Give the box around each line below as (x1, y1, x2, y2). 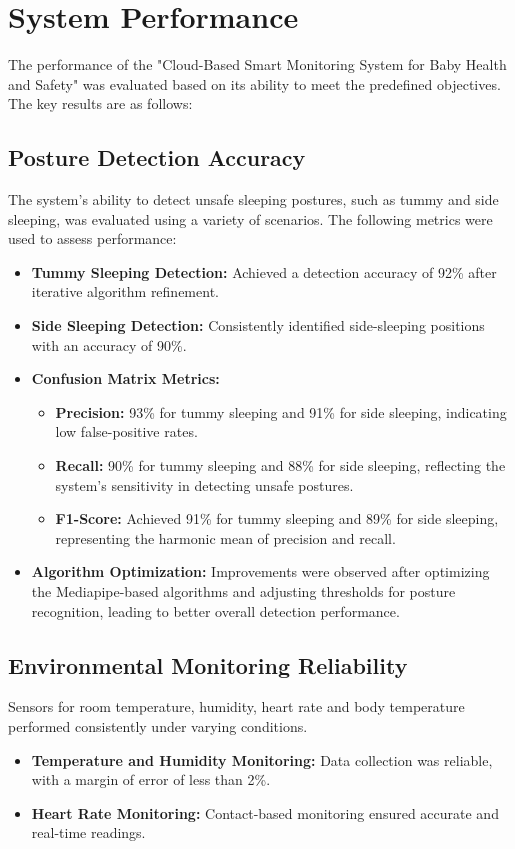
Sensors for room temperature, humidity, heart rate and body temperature (8, 696, 465, 717)
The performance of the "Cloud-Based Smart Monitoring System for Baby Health (8, 54, 507, 75)
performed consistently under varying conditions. (8, 716, 308, 736)
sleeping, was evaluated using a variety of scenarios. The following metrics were (8, 208, 493, 229)
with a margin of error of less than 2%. (31, 769, 271, 790)
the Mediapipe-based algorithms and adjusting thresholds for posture (31, 581, 456, 602)
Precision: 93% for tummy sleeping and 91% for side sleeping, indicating (55, 401, 507, 422)
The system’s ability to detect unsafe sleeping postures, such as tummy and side (8, 189, 499, 210)
